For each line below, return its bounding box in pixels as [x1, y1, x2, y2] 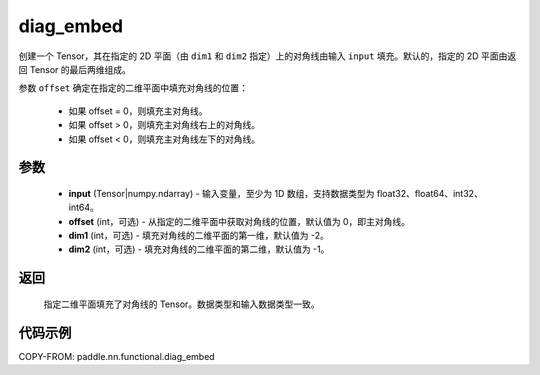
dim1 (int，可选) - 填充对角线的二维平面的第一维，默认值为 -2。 [68, 230, 330, 242]
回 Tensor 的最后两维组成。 [18, 63, 132, 75]
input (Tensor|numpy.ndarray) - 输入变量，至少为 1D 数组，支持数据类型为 [68, 187, 375, 199]
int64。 [68, 201, 99, 214]
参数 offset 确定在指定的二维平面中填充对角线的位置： [18, 82, 249, 94]
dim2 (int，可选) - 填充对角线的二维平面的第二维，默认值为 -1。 [68, 243, 330, 255]
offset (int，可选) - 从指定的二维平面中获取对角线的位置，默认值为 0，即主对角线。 [68, 215, 410, 227]
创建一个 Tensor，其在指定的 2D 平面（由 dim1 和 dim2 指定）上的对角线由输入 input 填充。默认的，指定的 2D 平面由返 [18, 50, 517, 62]
